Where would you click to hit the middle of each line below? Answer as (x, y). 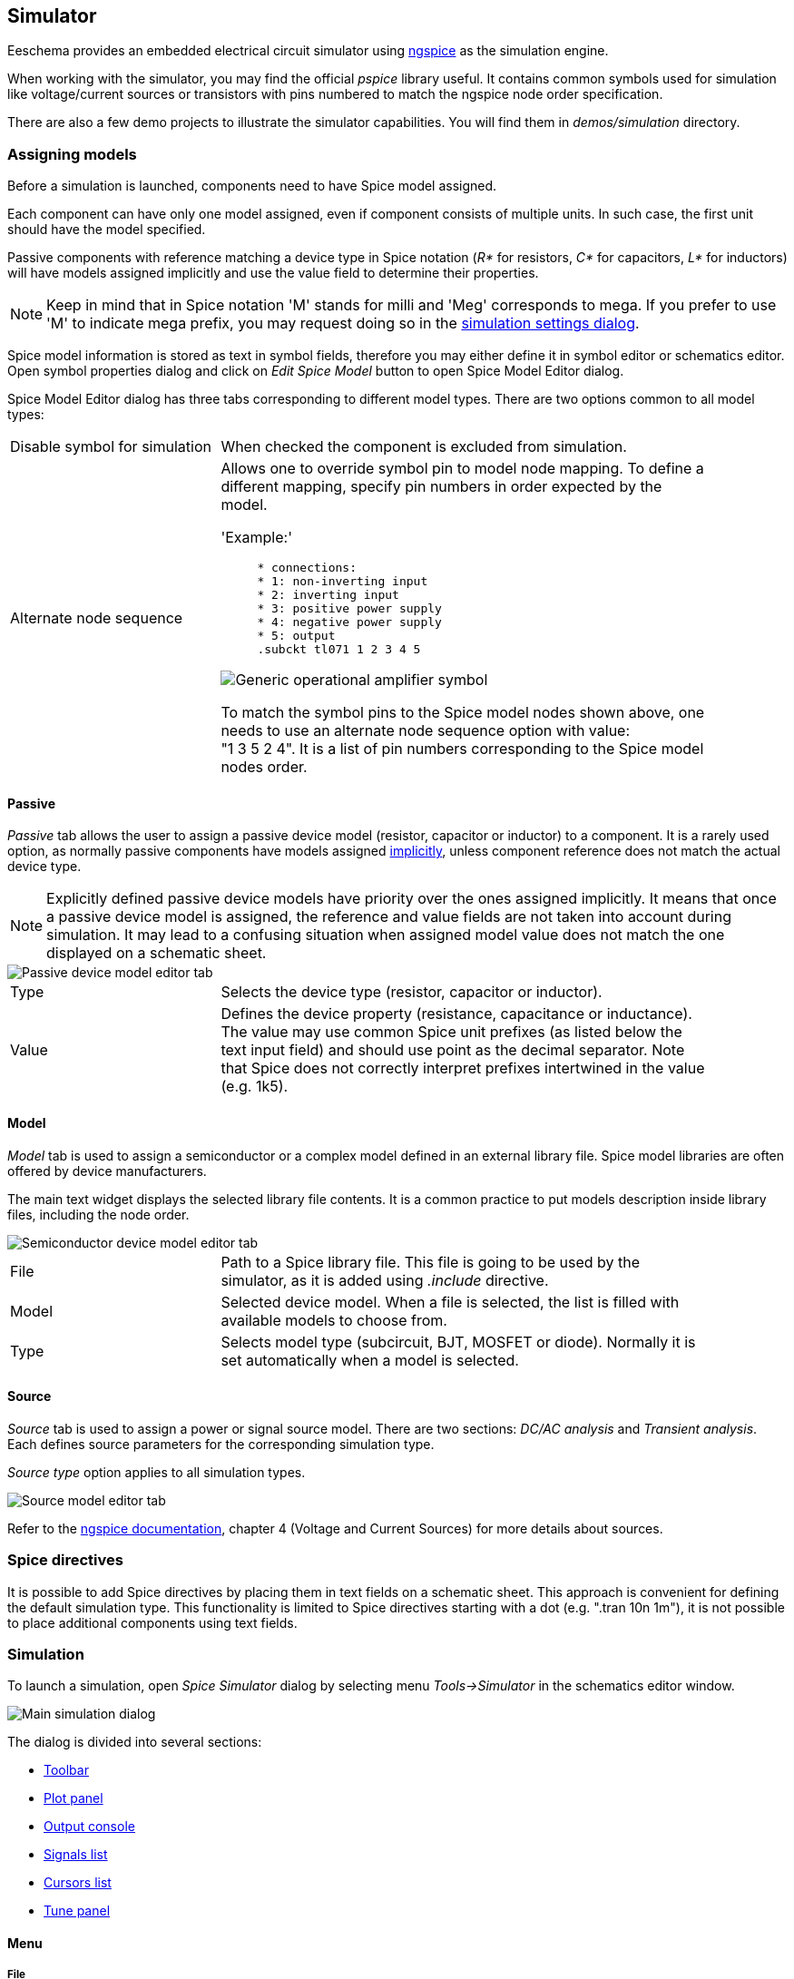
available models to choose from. (334, 1320)
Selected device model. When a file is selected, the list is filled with (450, 1302)
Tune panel (77, 1911)
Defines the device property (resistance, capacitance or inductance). (456, 1014)
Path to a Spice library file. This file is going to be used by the (431, 1262)
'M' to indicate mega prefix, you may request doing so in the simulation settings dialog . (343, 323)
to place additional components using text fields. (152, 1622)
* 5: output (296, 636)
